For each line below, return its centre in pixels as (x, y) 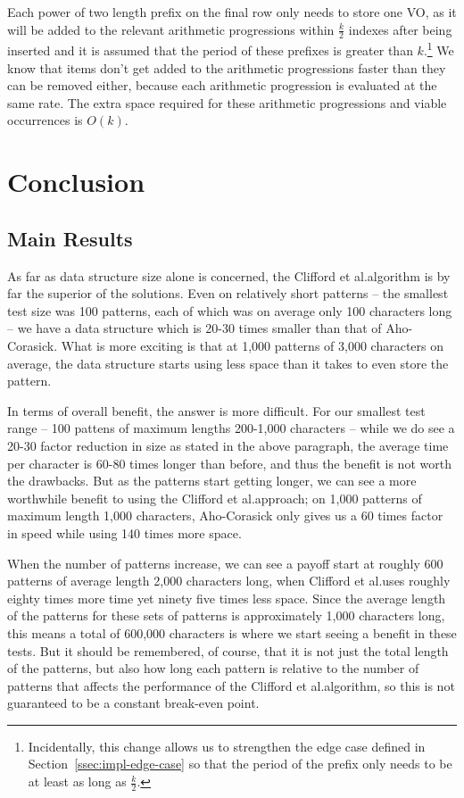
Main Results (70, 238)
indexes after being (400, 29)
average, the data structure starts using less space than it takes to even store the (228, 363)
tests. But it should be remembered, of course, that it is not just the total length (228, 650)
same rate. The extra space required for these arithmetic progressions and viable (227, 102)
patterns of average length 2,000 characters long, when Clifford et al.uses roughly (229, 581)
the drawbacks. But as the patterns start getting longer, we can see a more (212, 481)
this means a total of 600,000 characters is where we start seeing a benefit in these (232, 632)
